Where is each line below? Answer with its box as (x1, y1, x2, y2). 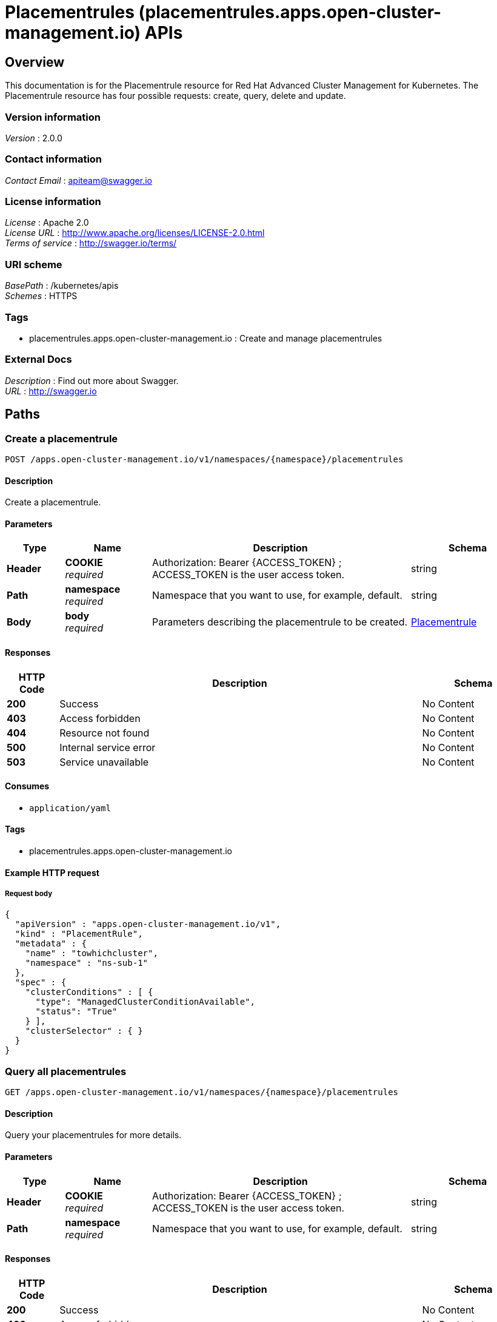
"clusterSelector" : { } (25, 1026, 143, 1036)
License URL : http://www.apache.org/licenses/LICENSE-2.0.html (5, 228, 265, 238)
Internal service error (59, 741, 156, 754)
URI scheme (5, 258, 62, 271)
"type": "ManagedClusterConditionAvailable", (35, 997, 256, 1007)
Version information (5, 110, 101, 123)
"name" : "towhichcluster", (25, 948, 158, 959)
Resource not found (59, 726, 150, 739)
